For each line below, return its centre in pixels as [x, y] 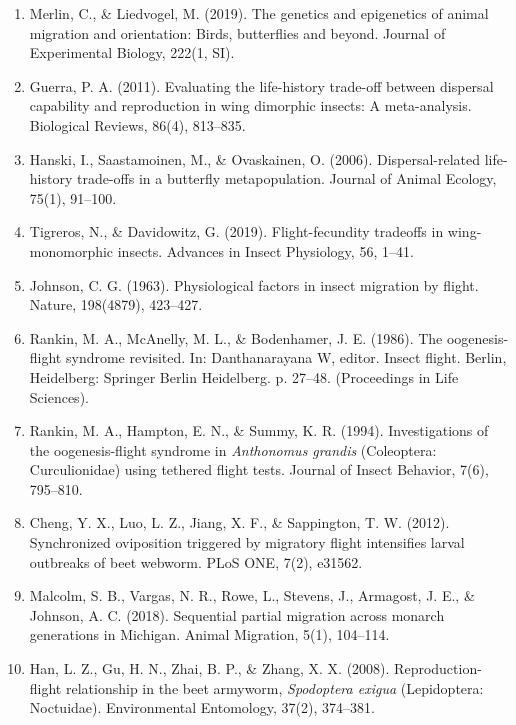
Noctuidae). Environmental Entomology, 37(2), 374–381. [202, 707]
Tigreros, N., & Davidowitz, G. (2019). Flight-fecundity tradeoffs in [236, 231]
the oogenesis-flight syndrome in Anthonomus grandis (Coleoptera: [233, 449]
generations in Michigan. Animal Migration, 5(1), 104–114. [209, 634]
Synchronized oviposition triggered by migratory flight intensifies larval [247, 542]
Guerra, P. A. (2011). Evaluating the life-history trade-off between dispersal [261, 85]
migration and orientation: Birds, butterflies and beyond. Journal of [237, 32]
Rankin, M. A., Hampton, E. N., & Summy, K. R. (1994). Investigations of [259, 430]
